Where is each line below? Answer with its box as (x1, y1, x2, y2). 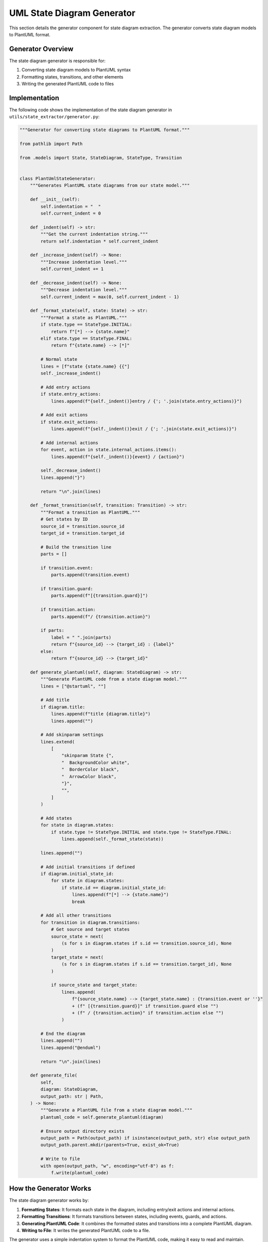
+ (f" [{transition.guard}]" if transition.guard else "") (72, 1003, 219, 1009)
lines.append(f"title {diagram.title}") (51, 711, 151, 717)
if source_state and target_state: (51, 982, 137, 988)
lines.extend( (40, 739, 75, 745)
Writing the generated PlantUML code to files (21, 81, 114, 87)
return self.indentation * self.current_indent (40, 238, 159, 244)
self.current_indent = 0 (40, 210, 101, 216)
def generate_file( (30, 1073, 78, 1078)
